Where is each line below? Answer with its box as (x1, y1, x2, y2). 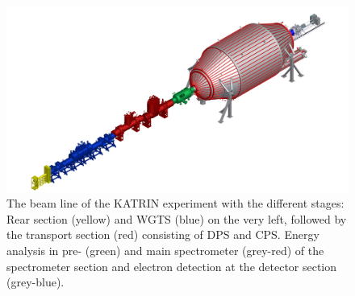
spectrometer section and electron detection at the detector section (6, 257, 337, 274)
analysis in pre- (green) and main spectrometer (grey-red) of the (6, 242, 324, 258)
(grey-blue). (6, 273, 65, 290)
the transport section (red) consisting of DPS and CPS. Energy (6, 226, 319, 243)
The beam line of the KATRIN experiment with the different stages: (6, 195, 345, 212)
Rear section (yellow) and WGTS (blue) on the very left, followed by (6, 210, 347, 227)
